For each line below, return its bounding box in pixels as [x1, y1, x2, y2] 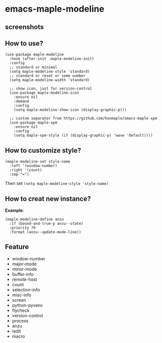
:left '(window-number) [9, 163, 57, 168]
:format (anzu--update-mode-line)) [9, 230, 81, 235]
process [12, 318, 29, 324]
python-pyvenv [12, 302, 43, 308]
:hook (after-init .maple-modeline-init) [9, 56, 95, 61]
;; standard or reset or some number [9, 73, 86, 78]
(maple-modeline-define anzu [5, 217, 64, 222]
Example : [5, 208, 24, 214]
